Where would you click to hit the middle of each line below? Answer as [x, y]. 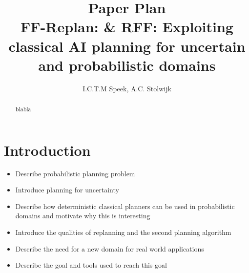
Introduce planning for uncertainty [67, 190]
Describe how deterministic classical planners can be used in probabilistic [125, 206]
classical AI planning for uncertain [127, 46]
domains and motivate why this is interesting [83, 216]
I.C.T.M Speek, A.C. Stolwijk [127, 88]
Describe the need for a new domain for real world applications [110, 248]
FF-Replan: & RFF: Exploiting [127, 27]
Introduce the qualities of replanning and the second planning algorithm [123, 232]
